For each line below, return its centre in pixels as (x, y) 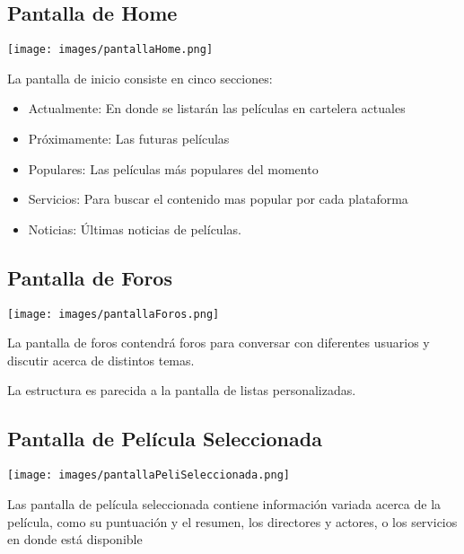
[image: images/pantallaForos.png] (114, 314)
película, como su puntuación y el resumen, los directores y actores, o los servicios (232, 521)
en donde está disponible (75, 539)
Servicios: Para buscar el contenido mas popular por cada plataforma (218, 199)
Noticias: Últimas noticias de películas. (135, 229)
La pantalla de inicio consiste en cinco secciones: (140, 78)
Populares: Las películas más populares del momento (173, 168)
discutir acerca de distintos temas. (101, 360)
